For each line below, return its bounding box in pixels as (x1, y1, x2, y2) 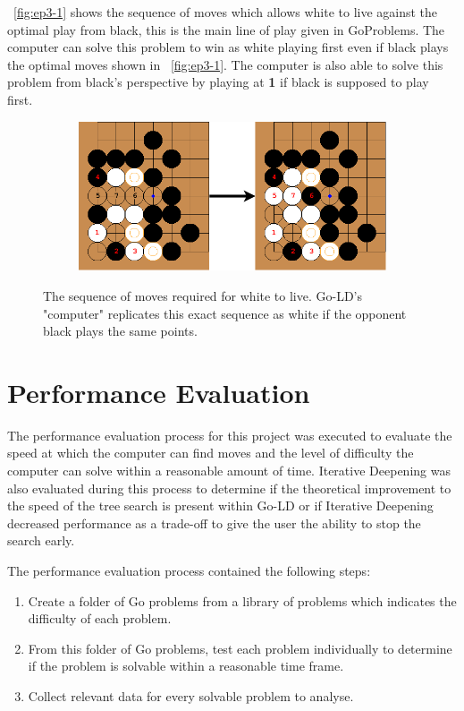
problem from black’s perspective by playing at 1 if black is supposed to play (7, 73, 429, 91)
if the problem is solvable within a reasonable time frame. (28, 656, 344, 675)
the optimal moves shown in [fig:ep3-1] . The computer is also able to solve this (7, 55, 443, 73)
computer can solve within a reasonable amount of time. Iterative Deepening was (7, 461, 451, 480)
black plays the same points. (43, 321, 198, 340)
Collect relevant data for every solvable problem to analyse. (28, 686, 354, 705)
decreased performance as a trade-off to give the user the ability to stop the (7, 513, 421, 532)
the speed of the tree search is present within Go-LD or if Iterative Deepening (7, 496, 434, 515)
